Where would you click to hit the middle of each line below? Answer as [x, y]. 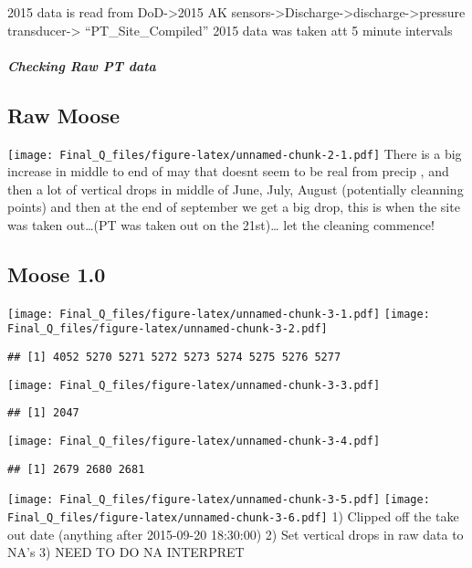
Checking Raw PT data [82, 65]
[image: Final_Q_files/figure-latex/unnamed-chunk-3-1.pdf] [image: [219, 314]
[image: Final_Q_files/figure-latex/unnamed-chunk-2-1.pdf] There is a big [235, 153]
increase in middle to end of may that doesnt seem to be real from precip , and [228, 171]
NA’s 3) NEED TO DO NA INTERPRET [126, 552]
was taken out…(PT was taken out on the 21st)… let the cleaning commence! [221, 225]
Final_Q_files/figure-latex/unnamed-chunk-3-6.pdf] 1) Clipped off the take [233, 516]
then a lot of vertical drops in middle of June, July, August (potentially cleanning [236, 189]
